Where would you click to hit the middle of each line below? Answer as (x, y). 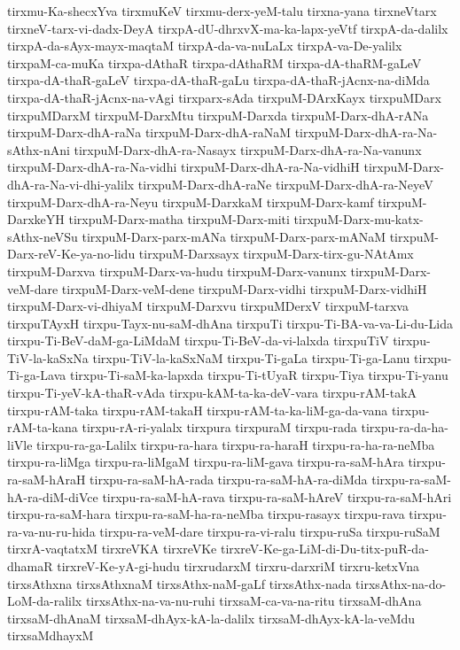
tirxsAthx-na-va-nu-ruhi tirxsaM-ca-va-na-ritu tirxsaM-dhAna (253, 601)
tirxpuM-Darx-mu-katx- (359, 219)
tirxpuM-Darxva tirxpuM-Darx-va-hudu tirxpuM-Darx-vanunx (177, 271)
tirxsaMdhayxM (51, 635)
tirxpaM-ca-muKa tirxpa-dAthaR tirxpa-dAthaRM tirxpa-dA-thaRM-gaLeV (214, 62)
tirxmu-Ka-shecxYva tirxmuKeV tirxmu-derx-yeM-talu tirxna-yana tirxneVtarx (222, 11)
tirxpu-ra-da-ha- (405, 427)
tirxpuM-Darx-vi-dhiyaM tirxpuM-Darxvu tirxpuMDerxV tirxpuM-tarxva (208, 306)
